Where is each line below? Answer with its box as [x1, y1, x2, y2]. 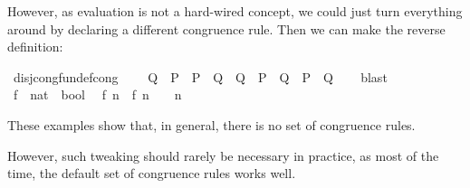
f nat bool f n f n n [13, 85, 182, 104]
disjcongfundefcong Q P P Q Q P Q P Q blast [13, 67, 388, 86]
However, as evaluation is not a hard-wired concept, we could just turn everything [7, 2, 463, 20]
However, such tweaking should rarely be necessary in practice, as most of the [7, 146, 439, 164]
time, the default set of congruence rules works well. [7, 164, 296, 183]
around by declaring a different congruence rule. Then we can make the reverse [7, 19, 446, 38]
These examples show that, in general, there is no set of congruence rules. [7, 115, 416, 134]
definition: [7, 37, 63, 56]
